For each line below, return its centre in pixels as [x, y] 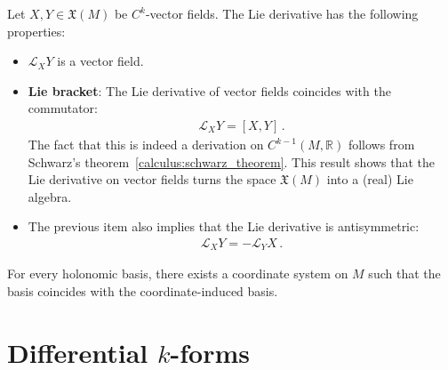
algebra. [50, 196]
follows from [381, 144]
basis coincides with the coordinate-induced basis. [143, 291]
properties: [36, 31]
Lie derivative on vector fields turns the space [152, 179]
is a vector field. [100, 61]
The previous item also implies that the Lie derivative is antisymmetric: [224, 226]
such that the [404, 273]
